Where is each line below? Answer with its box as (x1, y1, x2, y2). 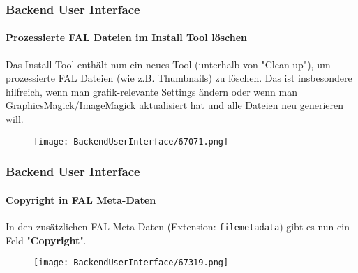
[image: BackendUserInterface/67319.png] (33, 258, 229, 268)
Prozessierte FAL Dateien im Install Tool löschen (6, 30, 248, 45)
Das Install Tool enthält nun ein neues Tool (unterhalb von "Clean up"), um (6, 57, 331, 71)
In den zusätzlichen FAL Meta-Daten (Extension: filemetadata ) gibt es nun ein (6, 219, 350, 233)
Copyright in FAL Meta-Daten (6, 192, 156, 207)
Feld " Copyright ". (6, 233, 87, 247)
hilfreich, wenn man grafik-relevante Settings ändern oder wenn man (6, 84, 297, 98)
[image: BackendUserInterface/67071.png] (33, 136, 229, 147)
